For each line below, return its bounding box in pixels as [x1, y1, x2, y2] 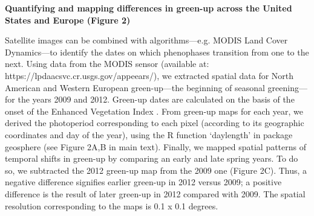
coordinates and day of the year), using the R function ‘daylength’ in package [5, 128, 293, 141]
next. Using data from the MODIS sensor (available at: [5, 57, 209, 70]
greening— [267, 81, 307, 94]
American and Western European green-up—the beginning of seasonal [5, 81, 265, 94]
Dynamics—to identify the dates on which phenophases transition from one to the [5, 45, 309, 58]
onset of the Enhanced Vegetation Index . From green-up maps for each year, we [5, 104, 304, 117]
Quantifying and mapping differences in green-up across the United [5, 2, 292, 14]
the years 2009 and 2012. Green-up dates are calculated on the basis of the [18, 93, 295, 106]
